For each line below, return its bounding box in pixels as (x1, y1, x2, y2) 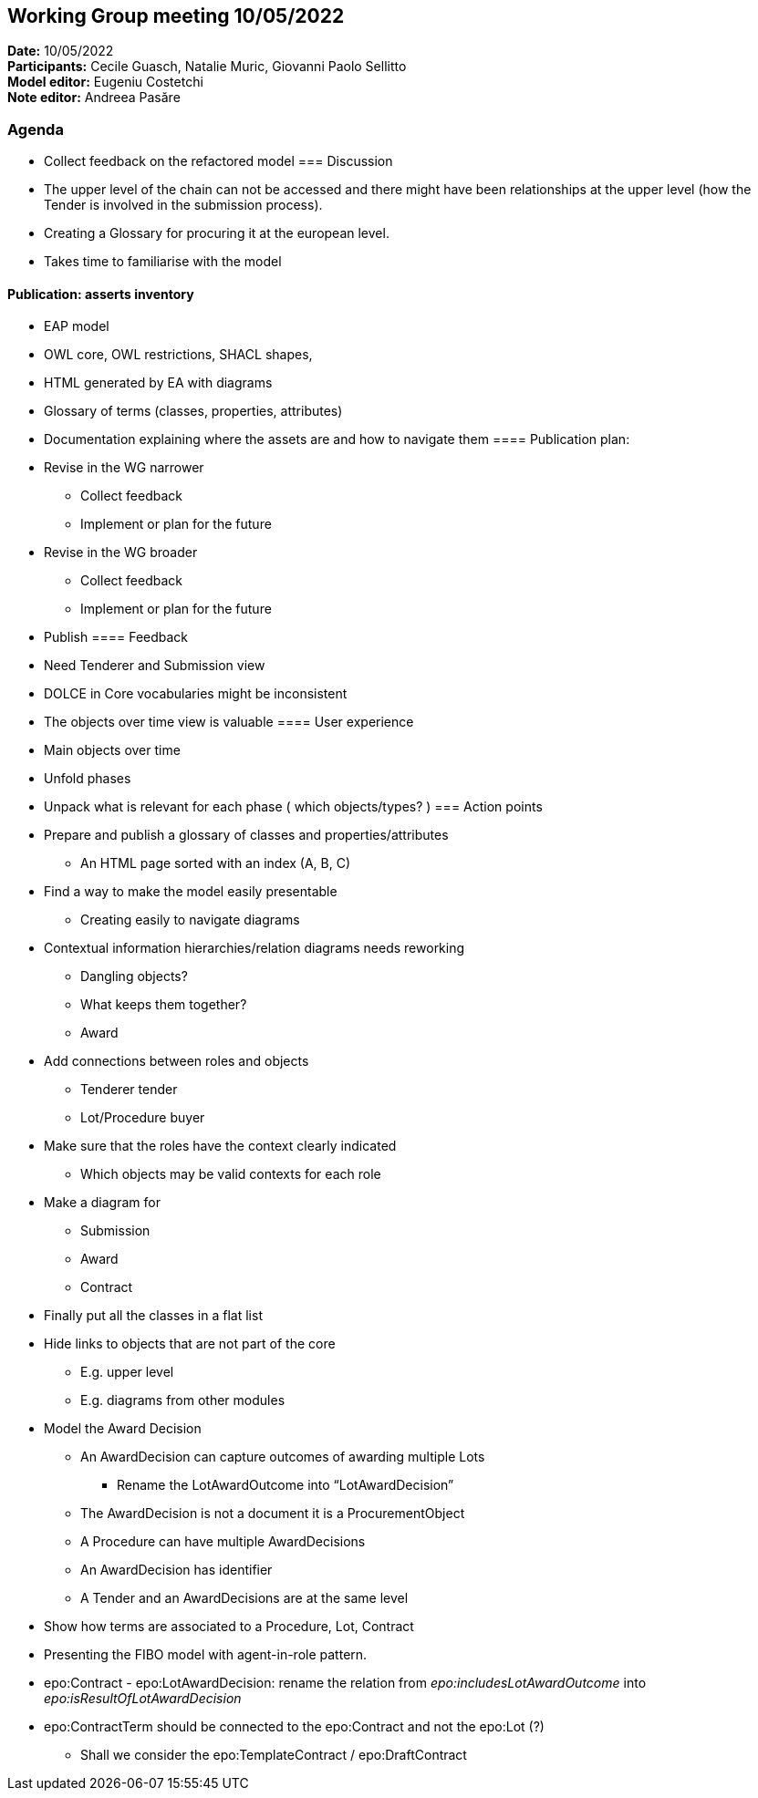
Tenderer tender (80, 1081, 178, 1098)
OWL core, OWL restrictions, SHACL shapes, (44, 346, 313, 363)
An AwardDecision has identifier (80, 1562, 273, 1578)
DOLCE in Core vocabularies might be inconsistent (44, 686, 348, 702)
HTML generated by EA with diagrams (44, 375, 273, 391)
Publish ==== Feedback (44, 629, 189, 646)
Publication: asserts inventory (7, 285, 194, 302)
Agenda (7, 119, 64, 139)
